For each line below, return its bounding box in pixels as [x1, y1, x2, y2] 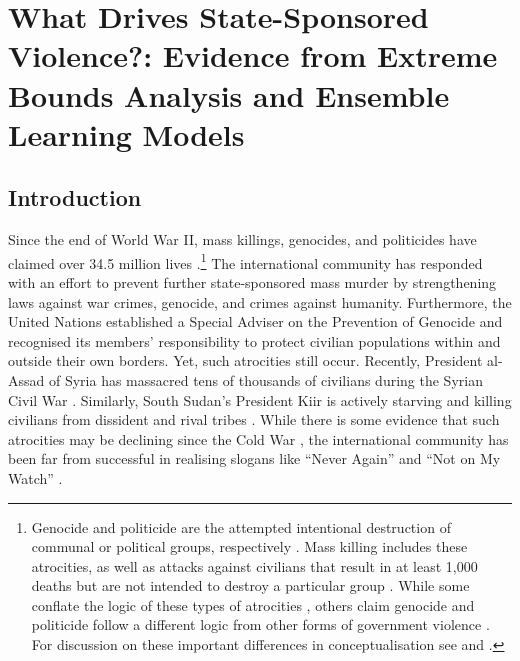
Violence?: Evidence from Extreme [8, 35, 498, 76]
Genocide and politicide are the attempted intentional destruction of [31, 516, 451, 537]
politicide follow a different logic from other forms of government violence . [31, 614, 490, 635]
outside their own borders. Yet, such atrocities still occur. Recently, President [8, 350, 483, 371]
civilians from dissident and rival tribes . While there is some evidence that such [8, 409, 500, 430]
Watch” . [8, 467, 63, 488]
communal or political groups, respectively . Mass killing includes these [31, 536, 468, 557]
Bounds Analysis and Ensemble [8, 74, 450, 115]
